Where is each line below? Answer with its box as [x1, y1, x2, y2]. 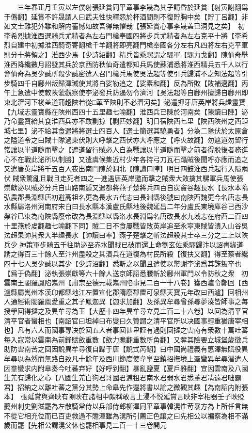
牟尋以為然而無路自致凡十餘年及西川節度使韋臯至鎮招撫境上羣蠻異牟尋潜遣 [4, 353, 241, 363]
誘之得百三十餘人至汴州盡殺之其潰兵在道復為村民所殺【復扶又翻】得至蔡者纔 [4, 249, 248, 259]
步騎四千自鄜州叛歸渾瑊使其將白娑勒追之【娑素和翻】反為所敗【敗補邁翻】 [4, 78, 241, 88]
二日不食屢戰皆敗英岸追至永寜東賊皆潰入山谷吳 [98, 220, 248, 230]
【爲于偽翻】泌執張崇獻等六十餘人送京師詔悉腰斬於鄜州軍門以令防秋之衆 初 [4, 268, 248, 278]
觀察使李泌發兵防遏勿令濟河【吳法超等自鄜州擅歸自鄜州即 [64, 87, 248, 97]
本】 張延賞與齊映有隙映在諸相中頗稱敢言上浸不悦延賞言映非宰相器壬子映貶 [4, 391, 245, 401]
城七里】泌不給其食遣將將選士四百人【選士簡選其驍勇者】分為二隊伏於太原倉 [4, 125, 248, 135]
